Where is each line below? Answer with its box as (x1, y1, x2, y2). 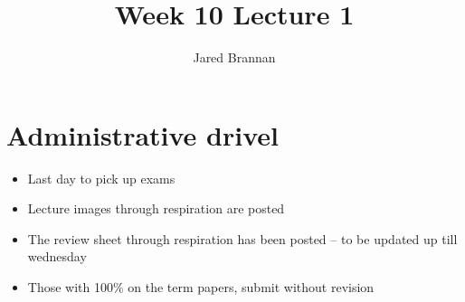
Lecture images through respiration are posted (27, 199, 285, 218)
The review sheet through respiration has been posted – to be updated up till (27, 229, 458, 248)
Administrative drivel (6, 116, 279, 153)
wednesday (27, 247, 87, 266)
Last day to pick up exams (27, 168, 176, 187)
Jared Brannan (193, 48, 276, 67)
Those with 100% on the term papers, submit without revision (27, 278, 375, 297)
